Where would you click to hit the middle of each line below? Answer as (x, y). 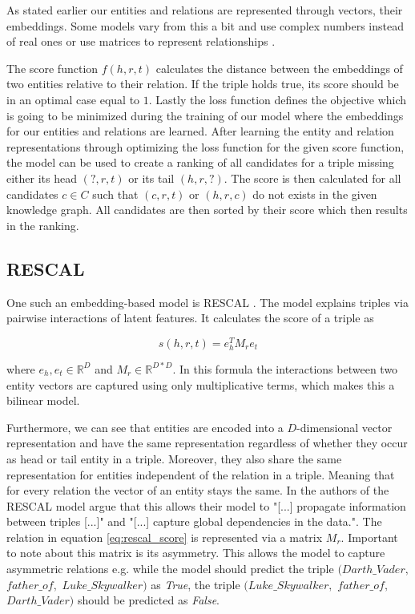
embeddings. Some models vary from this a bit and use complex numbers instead (205, 25)
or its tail (151, 178)
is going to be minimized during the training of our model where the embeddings (205, 115)
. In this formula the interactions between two (285, 368)
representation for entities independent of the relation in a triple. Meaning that (201, 474)
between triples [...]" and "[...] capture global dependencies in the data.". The (194, 521)
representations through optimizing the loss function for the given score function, (205, 146)
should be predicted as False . (148, 600)
